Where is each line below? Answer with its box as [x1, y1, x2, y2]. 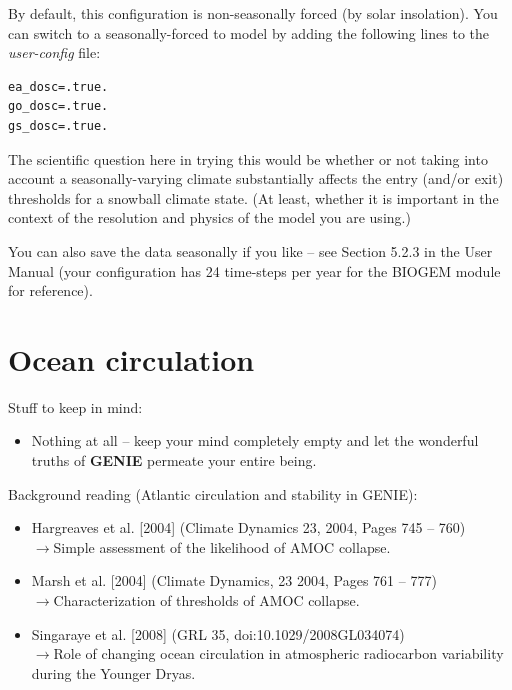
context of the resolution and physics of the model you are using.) [8, 207, 411, 228]
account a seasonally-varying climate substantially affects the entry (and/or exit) [8, 168, 504, 189]
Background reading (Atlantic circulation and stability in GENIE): [8, 483, 418, 504]
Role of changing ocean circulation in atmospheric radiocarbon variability [53, 643, 504, 664]
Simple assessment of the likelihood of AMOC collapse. [53, 536, 391, 557]
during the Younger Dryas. [31, 662, 196, 683]
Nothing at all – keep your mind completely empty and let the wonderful [31, 430, 479, 451]
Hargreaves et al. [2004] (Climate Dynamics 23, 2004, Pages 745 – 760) [31, 517, 466, 538]
